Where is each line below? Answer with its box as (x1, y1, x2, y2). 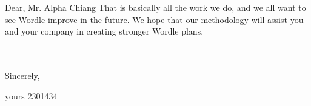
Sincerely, (5, 68, 40, 81)
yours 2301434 (5, 89, 58, 102)
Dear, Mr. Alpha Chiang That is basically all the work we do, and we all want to (5, 1, 306, 13)
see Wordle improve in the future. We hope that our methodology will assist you (5, 13, 304, 25)
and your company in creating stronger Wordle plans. (5, 25, 204, 38)
